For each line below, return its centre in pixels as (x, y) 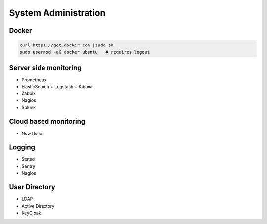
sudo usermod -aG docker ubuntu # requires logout (85, 52)
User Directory (32, 187)
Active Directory (38, 206)
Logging (22, 148)
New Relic (32, 133)
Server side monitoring (45, 67)
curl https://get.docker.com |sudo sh (67, 45)
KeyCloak (31, 213)
